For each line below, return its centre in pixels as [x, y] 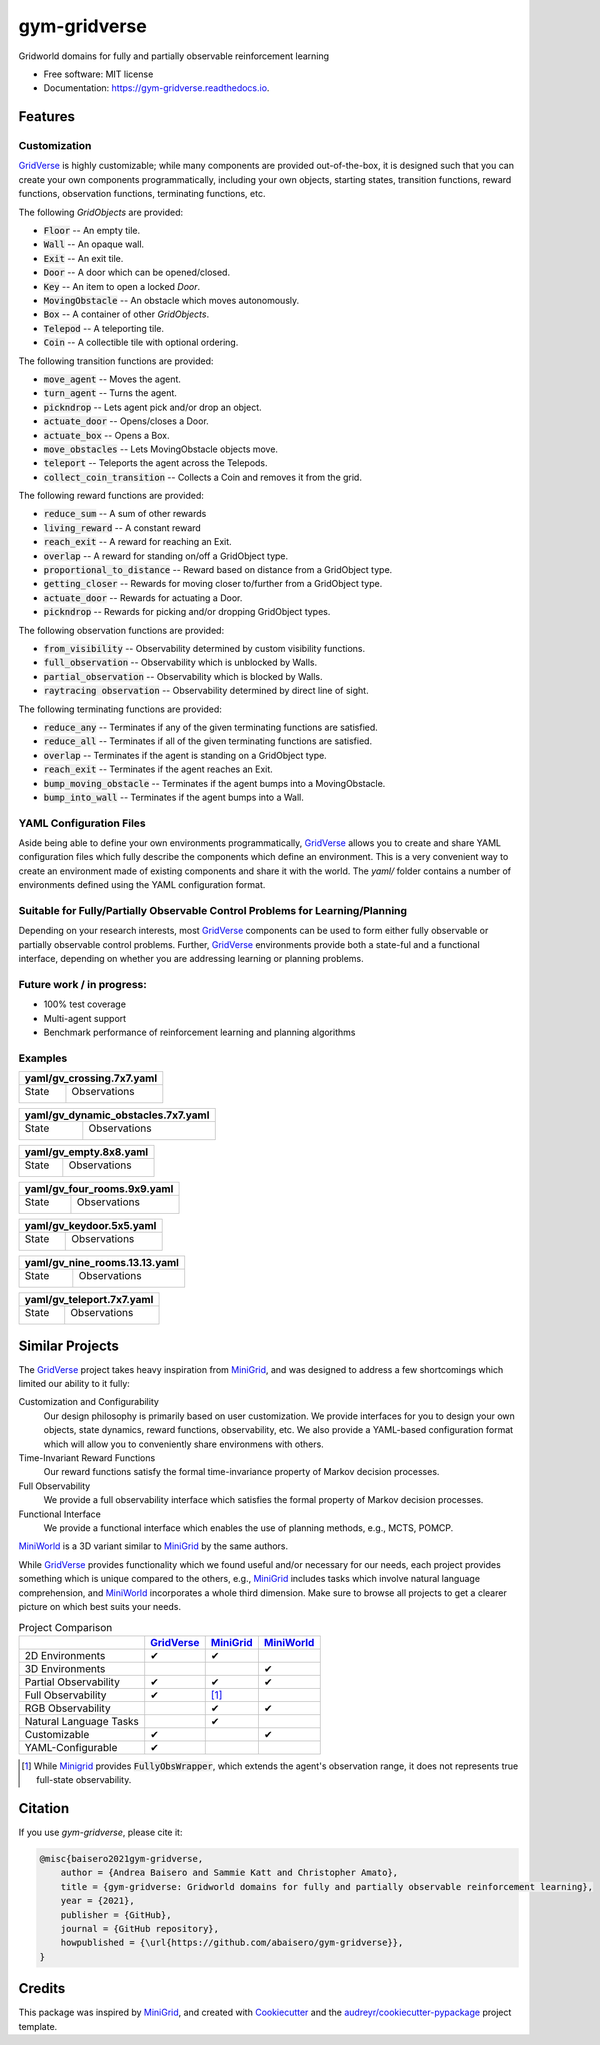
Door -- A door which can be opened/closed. [136, 272]
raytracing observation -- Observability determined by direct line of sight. [206, 691]
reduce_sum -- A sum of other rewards [125, 514]
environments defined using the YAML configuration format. [142, 885]
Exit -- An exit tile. [83, 258]
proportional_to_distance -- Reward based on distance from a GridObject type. [218, 570]
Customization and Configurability [89, 1402]
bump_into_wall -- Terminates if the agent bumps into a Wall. [173, 797]
